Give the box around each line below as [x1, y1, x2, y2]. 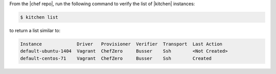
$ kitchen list [20, 14, 58, 20]
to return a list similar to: [9, 27, 61, 33]
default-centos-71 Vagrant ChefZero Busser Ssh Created [20, 55, 212, 61]
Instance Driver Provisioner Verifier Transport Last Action [20, 41, 222, 47]
